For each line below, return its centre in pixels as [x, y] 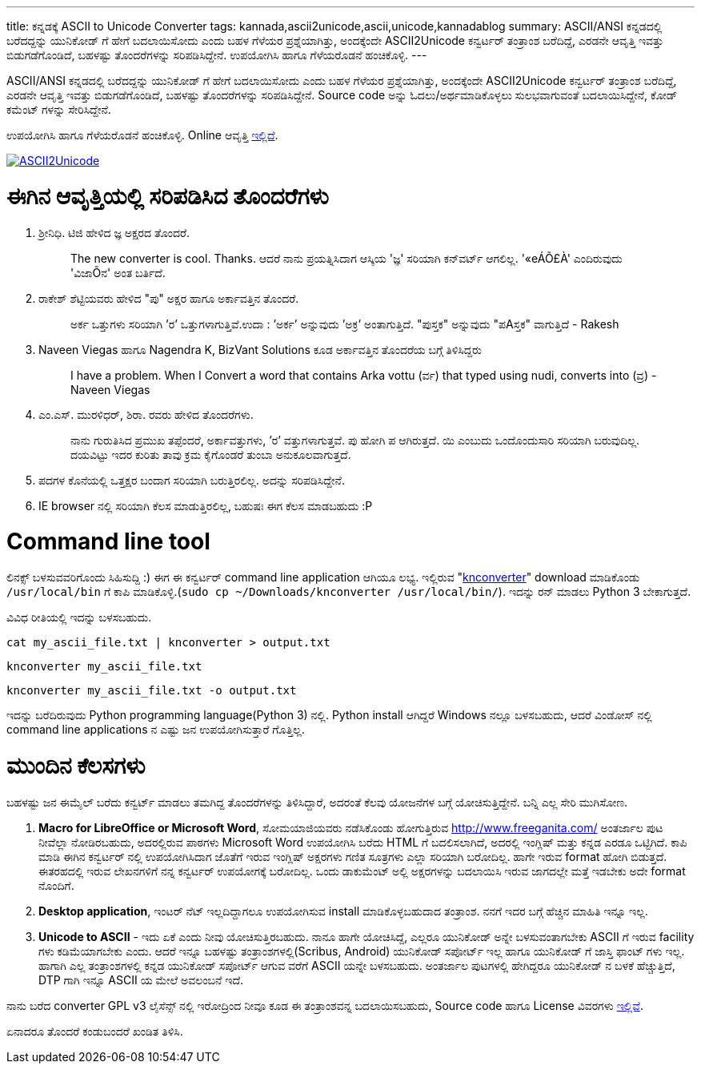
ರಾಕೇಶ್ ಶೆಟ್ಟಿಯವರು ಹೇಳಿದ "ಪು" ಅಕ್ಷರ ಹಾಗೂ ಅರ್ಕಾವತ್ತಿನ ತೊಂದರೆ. [169, 298]
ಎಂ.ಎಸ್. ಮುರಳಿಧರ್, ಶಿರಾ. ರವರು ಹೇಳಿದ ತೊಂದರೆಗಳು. [146, 414]
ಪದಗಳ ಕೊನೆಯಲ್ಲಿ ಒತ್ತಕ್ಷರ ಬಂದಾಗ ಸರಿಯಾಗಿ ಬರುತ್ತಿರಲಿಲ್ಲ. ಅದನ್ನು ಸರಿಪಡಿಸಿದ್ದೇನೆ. [192, 480]
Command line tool [108, 542]
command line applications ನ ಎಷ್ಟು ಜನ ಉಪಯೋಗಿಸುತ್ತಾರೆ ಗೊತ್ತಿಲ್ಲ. [156, 729]
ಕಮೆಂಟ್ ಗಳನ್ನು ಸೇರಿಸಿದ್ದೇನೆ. [59, 109]
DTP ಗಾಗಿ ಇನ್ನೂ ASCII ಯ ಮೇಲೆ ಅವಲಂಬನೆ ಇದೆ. [141, 979]
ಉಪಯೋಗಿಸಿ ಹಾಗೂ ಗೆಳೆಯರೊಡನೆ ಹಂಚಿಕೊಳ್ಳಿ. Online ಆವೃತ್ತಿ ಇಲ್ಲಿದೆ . [142, 135]
